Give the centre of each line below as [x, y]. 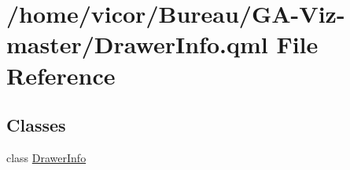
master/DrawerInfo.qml [137, 44]
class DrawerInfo [46, 157]
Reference [61, 75]
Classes [36, 125]
